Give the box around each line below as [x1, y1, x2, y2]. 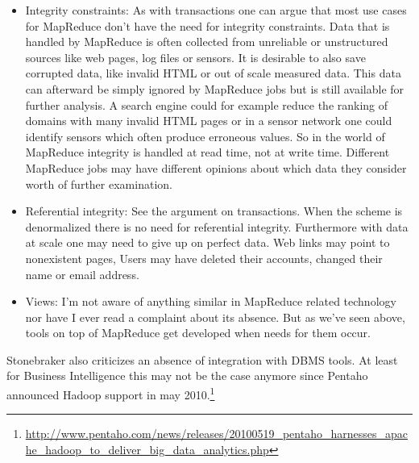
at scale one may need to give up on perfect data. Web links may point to [25, 234, 390, 251]
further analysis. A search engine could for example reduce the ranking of [25, 96, 388, 113]
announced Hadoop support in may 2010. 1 [6, 384, 215, 403]
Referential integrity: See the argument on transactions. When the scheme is [25, 202, 403, 219]
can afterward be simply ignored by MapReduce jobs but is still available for [25, 80, 404, 97]
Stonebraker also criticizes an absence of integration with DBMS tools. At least [6, 351, 398, 368]
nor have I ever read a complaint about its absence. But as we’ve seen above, [25, 308, 405, 325]
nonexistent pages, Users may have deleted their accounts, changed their [25, 249, 383, 266]
